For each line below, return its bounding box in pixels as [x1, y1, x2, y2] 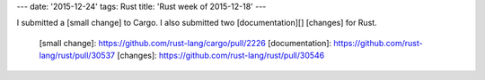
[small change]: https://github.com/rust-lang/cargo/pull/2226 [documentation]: [39, 37, 332, 48]
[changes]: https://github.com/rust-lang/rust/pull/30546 [117, 50, 325, 61]
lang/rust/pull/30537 [39, 50, 116, 61]
